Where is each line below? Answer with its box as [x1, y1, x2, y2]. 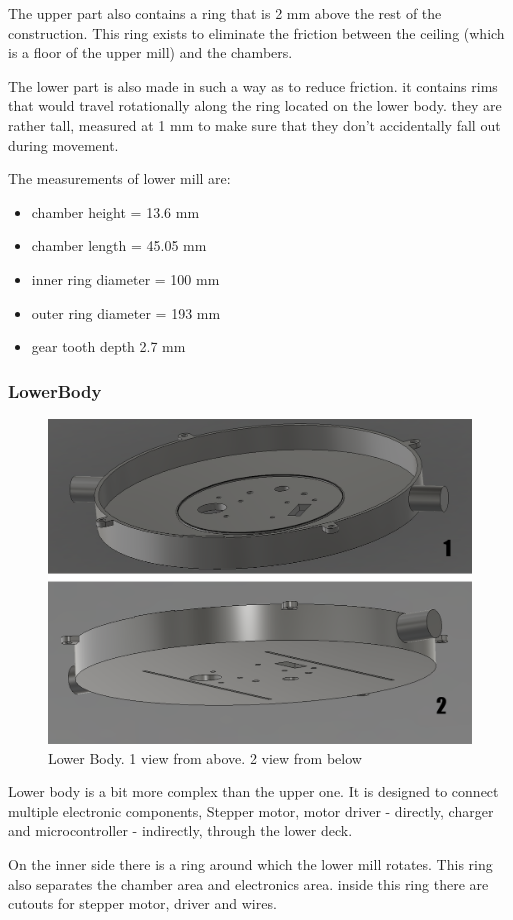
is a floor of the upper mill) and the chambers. [8, 42, 293, 63]
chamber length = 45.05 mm [31, 235, 207, 256]
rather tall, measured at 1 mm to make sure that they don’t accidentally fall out [8, 114, 501, 135]
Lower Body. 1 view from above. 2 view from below [48, 747, 362, 768]
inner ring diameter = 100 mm [31, 268, 220, 289]
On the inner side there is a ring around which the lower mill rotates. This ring [8, 853, 493, 874]
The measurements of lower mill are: [8, 168, 231, 189]
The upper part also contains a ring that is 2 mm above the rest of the [8, 3, 442, 23]
